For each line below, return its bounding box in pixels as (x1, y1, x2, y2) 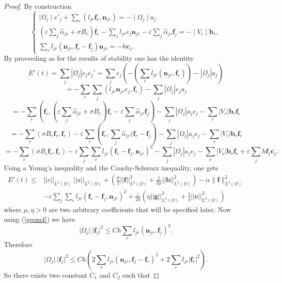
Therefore (4, 239, 32, 249)
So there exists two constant (4, 269, 88, 280)
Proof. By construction (4, 1, 72, 11)
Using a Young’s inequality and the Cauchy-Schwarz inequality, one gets (4, 162, 219, 172)
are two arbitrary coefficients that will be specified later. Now (48, 204, 231, 214)
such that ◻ (122, 269, 159, 280)
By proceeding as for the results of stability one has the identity (4, 53, 194, 63)
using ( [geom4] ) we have (4, 214, 76, 224)
